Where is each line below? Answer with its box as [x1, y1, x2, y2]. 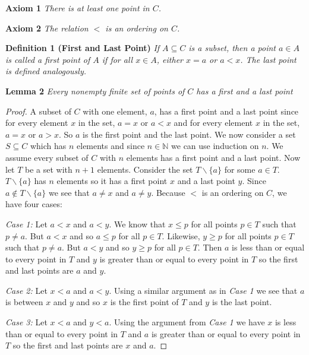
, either [156, 53, 183, 65]
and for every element [174, 116, 253, 129]
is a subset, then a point [188, 42, 276, 54]
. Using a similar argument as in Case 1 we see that [109, 284, 298, 296]
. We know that [109, 217, 166, 230]
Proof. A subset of [5, 104, 71, 117]
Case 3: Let [5, 316, 48, 328]
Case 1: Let [5, 217, 48, 230]
